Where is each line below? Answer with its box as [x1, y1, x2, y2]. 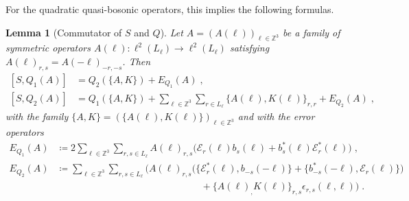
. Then [122, 54, 151, 68]
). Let [160, 25, 183, 39]
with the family [5, 109, 69, 123]
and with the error [237, 109, 315, 123]
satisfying [229, 40, 270, 55]
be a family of [283, 25, 340, 39]
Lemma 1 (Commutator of [5, 25, 122, 39]
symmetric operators [5, 40, 91, 55]
